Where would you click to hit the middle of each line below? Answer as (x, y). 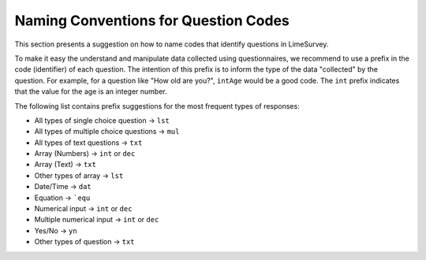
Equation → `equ (62, 198)
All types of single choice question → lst (102, 120)
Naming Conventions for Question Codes (152, 20)
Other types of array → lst (79, 175)
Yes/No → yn (56, 230)
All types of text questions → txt (88, 143)
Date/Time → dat (63, 187)
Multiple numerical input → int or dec (97, 220)
